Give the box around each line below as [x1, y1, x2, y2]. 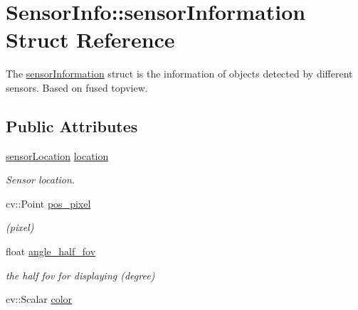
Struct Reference [6, 25, 175, 54]
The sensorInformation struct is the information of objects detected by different [6, 66, 353, 81]
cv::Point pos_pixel [6, 196, 91, 210]
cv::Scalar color [6, 292, 73, 306]
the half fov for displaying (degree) [6, 267, 155, 282]
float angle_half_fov [6, 244, 96, 259]
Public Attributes [6, 114, 138, 137]
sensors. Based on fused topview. [6, 80, 148, 95]
